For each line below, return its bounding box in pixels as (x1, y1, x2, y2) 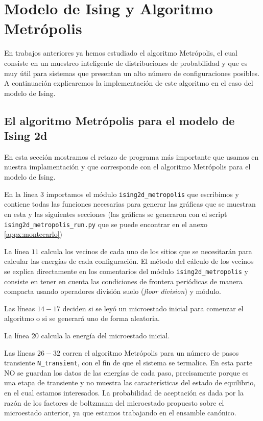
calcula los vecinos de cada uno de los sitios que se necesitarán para (41, 245, 252, 256)
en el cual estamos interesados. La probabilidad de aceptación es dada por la (4, 387, 244, 398)
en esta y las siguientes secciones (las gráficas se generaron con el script (4, 208, 227, 219)
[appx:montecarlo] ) (4, 229, 63, 239)
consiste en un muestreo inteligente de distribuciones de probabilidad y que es (4, 57, 248, 68)
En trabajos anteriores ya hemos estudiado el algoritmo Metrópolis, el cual (4, 47, 237, 58)
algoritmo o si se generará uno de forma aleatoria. (4, 313, 160, 324)
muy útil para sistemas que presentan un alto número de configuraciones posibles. (4, 67, 260, 78)
